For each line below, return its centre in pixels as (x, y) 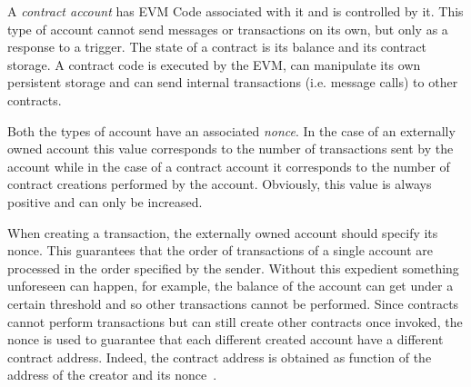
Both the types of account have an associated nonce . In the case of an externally (231, 130)
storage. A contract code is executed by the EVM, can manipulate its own (214, 64)
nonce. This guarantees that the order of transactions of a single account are (220, 250)
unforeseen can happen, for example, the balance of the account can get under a (230, 286)
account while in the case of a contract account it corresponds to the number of (229, 166)
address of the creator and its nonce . (112, 375)
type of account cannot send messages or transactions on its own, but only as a (228, 29)
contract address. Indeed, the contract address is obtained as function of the (220, 357)
